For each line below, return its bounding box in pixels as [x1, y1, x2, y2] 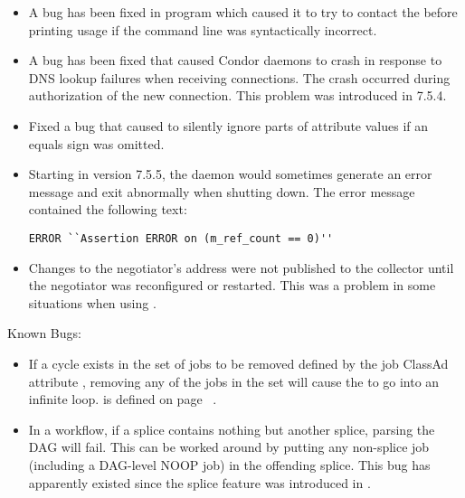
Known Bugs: [7, 324, 81, 343]
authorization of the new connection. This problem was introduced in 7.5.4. [28, 86, 447, 105]
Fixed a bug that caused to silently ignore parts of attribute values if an [28, 116, 429, 135]
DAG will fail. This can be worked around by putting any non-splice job [28, 437, 430, 456]
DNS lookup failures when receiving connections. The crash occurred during [28, 68, 451, 87]
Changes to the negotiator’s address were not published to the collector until [28, 258, 454, 277]
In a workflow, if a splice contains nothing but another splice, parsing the [28, 419, 435, 438]
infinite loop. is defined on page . [28, 390, 217, 409]
